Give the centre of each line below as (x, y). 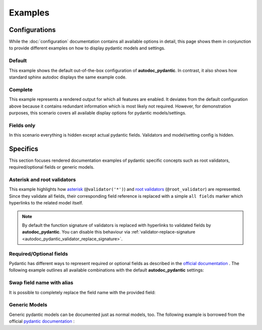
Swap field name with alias (41, 283)
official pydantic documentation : (42, 321)
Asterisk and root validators (42, 180)
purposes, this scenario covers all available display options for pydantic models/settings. (98, 113)
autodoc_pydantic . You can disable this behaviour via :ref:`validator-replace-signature (109, 232)
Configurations (32, 30)
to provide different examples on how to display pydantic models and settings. (87, 48)
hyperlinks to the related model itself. (46, 203)
